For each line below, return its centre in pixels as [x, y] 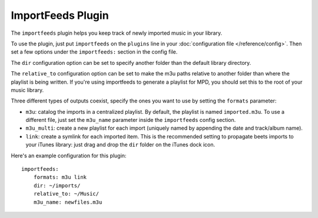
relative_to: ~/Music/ [66, 194]
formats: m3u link [60, 177]
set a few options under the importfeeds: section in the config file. [94, 52]
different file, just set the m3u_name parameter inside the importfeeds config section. [131, 120]
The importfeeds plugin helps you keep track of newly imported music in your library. [117, 33]
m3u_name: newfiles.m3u [68, 202]
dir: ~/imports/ [57, 185]
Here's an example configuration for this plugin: [69, 156]
